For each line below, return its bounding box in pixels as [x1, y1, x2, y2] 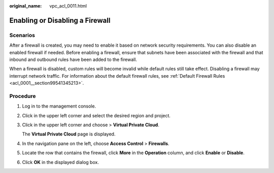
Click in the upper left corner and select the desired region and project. [22, 112, 171, 119]
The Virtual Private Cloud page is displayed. [22, 131, 116, 137]
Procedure [9, 92, 36, 99]
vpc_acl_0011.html [49, 3, 87, 9]
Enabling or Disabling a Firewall [9, 16, 111, 25]
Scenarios [9, 31, 36, 39]
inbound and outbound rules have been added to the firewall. [9, 56, 137, 62]
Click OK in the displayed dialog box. [22, 159, 99, 165]
